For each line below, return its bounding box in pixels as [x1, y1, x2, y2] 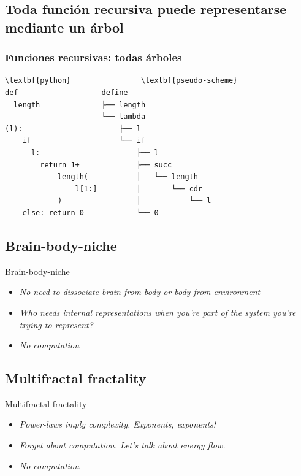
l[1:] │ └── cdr [75, 184, 203, 193]
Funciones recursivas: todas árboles [5, 50, 182, 65]
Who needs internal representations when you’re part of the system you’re [19, 305, 296, 318]
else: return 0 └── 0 [22, 208, 159, 217]
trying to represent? [19, 318, 93, 331]
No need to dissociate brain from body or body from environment [19, 285, 261, 298]
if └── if [22, 136, 146, 145]
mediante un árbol [5, 17, 124, 36]
